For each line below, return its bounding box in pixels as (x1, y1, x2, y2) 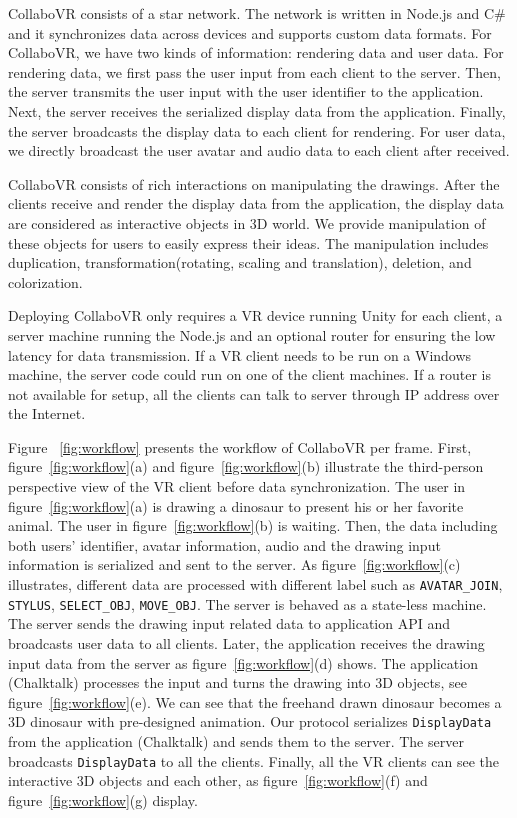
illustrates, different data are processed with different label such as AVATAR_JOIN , (8, 574, 503, 595)
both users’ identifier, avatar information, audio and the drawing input (8, 534, 441, 555)
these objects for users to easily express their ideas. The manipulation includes (8, 232, 489, 253)
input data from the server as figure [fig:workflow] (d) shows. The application (8, 652, 478, 673)
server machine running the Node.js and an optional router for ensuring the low (8, 324, 496, 345)
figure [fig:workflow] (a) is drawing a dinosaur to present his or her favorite (8, 495, 464, 516)
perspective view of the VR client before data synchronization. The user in (8, 476, 466, 497)
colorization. (8, 271, 83, 292)
